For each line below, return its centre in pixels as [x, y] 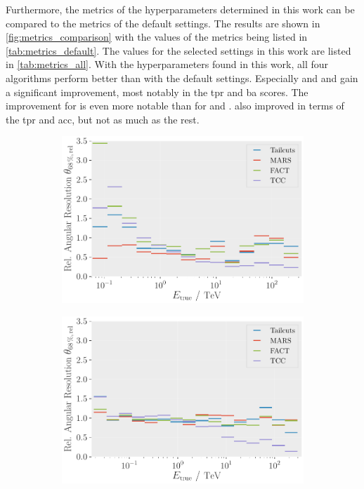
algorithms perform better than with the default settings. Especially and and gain [182, 78]
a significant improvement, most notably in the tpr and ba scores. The [157, 92]
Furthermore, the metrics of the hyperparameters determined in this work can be [180, 9]
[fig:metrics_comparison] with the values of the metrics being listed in [157, 37]
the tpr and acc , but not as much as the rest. [103, 119]
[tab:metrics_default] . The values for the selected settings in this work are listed [178, 50]
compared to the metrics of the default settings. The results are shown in [163, 23]
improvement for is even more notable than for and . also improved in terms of [175, 106]
